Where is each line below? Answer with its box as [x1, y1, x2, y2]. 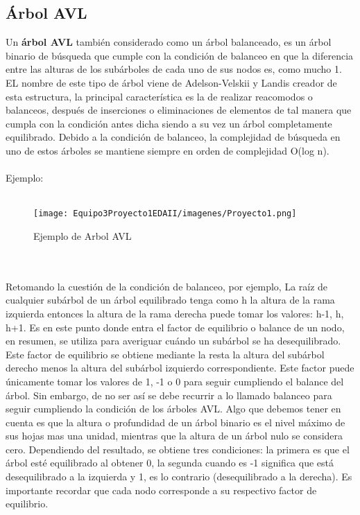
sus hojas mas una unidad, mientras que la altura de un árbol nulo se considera [6, 428, 343, 443]
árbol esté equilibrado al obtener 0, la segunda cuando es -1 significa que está [6, 455, 334, 470]
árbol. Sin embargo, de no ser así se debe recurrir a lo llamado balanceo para [6, 387, 332, 402]
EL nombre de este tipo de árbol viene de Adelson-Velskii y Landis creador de [6, 75, 337, 89]
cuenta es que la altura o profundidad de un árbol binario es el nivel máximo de [6, 414, 345, 429]
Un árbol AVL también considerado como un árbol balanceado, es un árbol [6, 35, 332, 49]
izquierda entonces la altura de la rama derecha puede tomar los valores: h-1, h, [6, 306, 344, 320]
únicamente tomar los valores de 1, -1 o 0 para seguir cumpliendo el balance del [6, 374, 344, 388]
